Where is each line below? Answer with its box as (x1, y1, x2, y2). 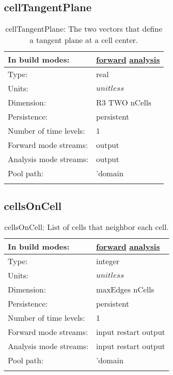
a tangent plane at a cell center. (29, 34, 138, 46)
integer (96, 255, 119, 267)
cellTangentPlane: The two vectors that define (5, 23, 163, 35)
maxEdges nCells (96, 284, 154, 295)
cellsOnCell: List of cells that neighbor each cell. (4, 221, 169, 233)
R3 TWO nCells (96, 97, 152, 108)
